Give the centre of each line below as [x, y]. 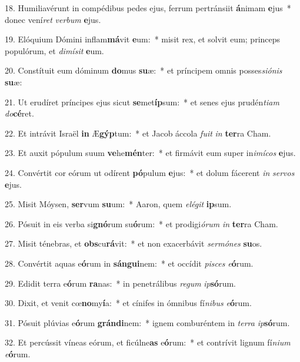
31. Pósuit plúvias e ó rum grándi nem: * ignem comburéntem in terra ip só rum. [147, 322]
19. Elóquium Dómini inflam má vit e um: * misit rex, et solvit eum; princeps [143, 39]
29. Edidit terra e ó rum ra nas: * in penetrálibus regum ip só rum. [120, 283]
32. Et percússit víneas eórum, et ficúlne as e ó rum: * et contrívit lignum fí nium [148, 342]
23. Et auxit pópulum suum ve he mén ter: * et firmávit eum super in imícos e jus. [150, 153]
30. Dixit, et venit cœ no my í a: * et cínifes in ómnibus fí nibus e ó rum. [128, 303]
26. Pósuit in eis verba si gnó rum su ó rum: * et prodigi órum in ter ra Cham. [141, 223]
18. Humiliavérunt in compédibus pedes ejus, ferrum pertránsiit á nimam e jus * [148, 8]
